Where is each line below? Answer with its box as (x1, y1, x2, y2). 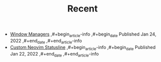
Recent (67, 3, 98, 14)
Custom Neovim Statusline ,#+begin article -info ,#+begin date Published (10, 44, 156, 51)
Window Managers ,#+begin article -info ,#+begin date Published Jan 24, (10, 31, 156, 38)
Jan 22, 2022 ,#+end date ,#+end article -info (10, 50, 99, 58)
